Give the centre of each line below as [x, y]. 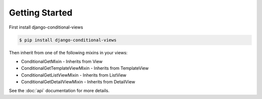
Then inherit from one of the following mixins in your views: [68, 52]
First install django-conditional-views [46, 27]
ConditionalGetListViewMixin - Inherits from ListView [74, 75]
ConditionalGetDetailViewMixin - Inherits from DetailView [78, 82]
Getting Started [41, 13]
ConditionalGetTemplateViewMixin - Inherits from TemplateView [85, 68]
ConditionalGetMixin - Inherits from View [62, 61]
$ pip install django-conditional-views [68, 40]
